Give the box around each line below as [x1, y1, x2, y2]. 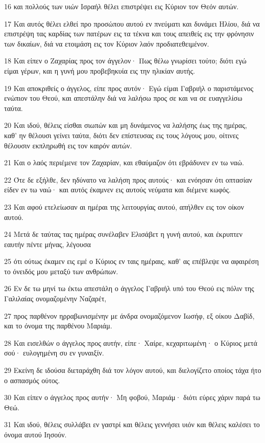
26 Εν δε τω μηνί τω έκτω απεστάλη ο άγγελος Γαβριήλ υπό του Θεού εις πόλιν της [4, 283, 254, 294]
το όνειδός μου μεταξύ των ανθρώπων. [4, 265, 118, 276]
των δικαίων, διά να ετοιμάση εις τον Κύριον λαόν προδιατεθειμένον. [4, 38, 209, 49]
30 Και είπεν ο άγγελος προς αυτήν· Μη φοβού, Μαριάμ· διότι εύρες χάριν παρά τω [4, 392, 260, 403]
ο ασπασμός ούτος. [4, 374, 60, 385]
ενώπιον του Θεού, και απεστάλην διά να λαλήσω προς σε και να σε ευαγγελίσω [4, 93, 243, 103]
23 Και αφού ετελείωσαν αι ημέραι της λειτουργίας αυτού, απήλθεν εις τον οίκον [4, 201, 244, 212]
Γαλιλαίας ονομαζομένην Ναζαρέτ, [4, 293, 107, 304]
